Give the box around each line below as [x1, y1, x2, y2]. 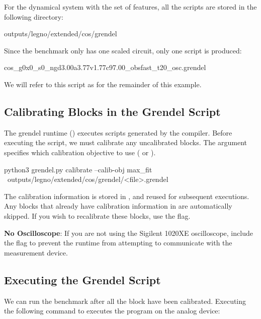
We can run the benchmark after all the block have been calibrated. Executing [4, 295, 246, 306]
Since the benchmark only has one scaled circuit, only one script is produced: [4, 45, 242, 55]
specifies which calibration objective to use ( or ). [4, 147, 156, 157]
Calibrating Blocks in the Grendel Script [4, 103, 221, 119]
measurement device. [4, 247, 68, 258]
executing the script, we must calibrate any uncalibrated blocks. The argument [4, 137, 247, 148]
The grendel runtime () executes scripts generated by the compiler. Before [4, 127, 232, 138]
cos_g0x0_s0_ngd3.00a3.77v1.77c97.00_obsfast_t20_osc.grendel [4, 62, 206, 73]
